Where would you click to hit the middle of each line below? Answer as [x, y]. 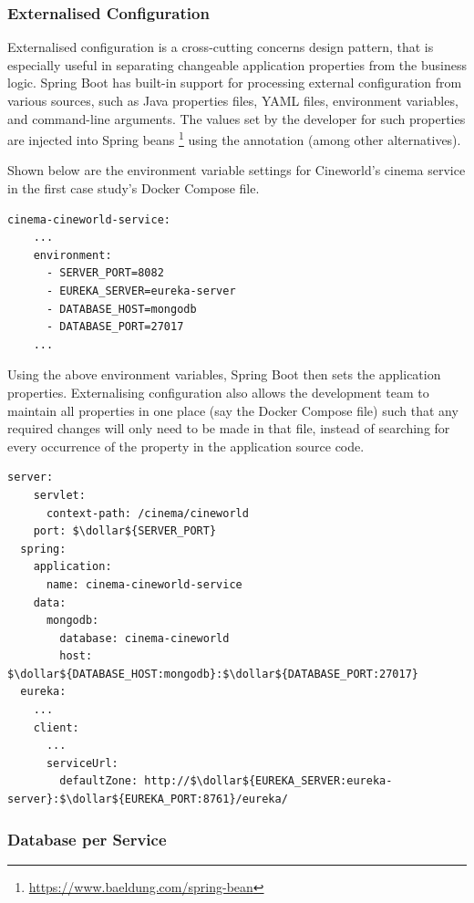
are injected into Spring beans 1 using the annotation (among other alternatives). [234, 138]
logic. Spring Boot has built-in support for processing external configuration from [235, 83]
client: [56, 727]
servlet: [59, 495]
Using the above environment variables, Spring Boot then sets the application [224, 374]
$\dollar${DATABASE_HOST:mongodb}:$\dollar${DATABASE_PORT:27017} [213, 674]
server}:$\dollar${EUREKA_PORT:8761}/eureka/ [148, 799]
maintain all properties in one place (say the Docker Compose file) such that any [233, 410]
